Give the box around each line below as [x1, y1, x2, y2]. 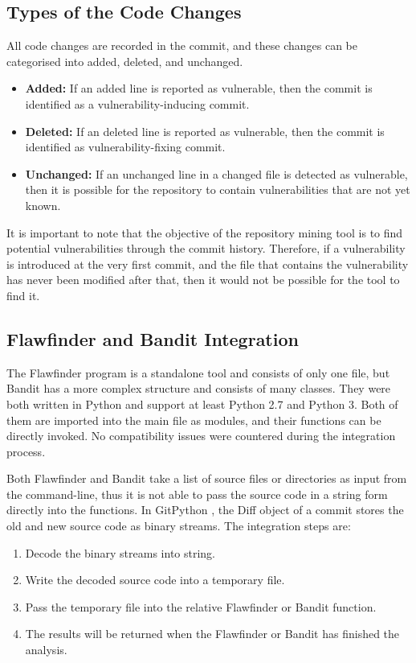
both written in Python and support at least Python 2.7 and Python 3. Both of [6, 395, 398, 412]
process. [6, 443, 46, 459]
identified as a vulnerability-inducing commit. [25, 95, 250, 112]
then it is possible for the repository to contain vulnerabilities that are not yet [25, 181, 410, 198]
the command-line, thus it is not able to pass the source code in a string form [6, 485, 388, 502]
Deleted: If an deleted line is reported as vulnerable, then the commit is [25, 122, 385, 139]
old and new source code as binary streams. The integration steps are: [6, 517, 351, 534]
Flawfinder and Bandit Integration [6, 326, 299, 351]
